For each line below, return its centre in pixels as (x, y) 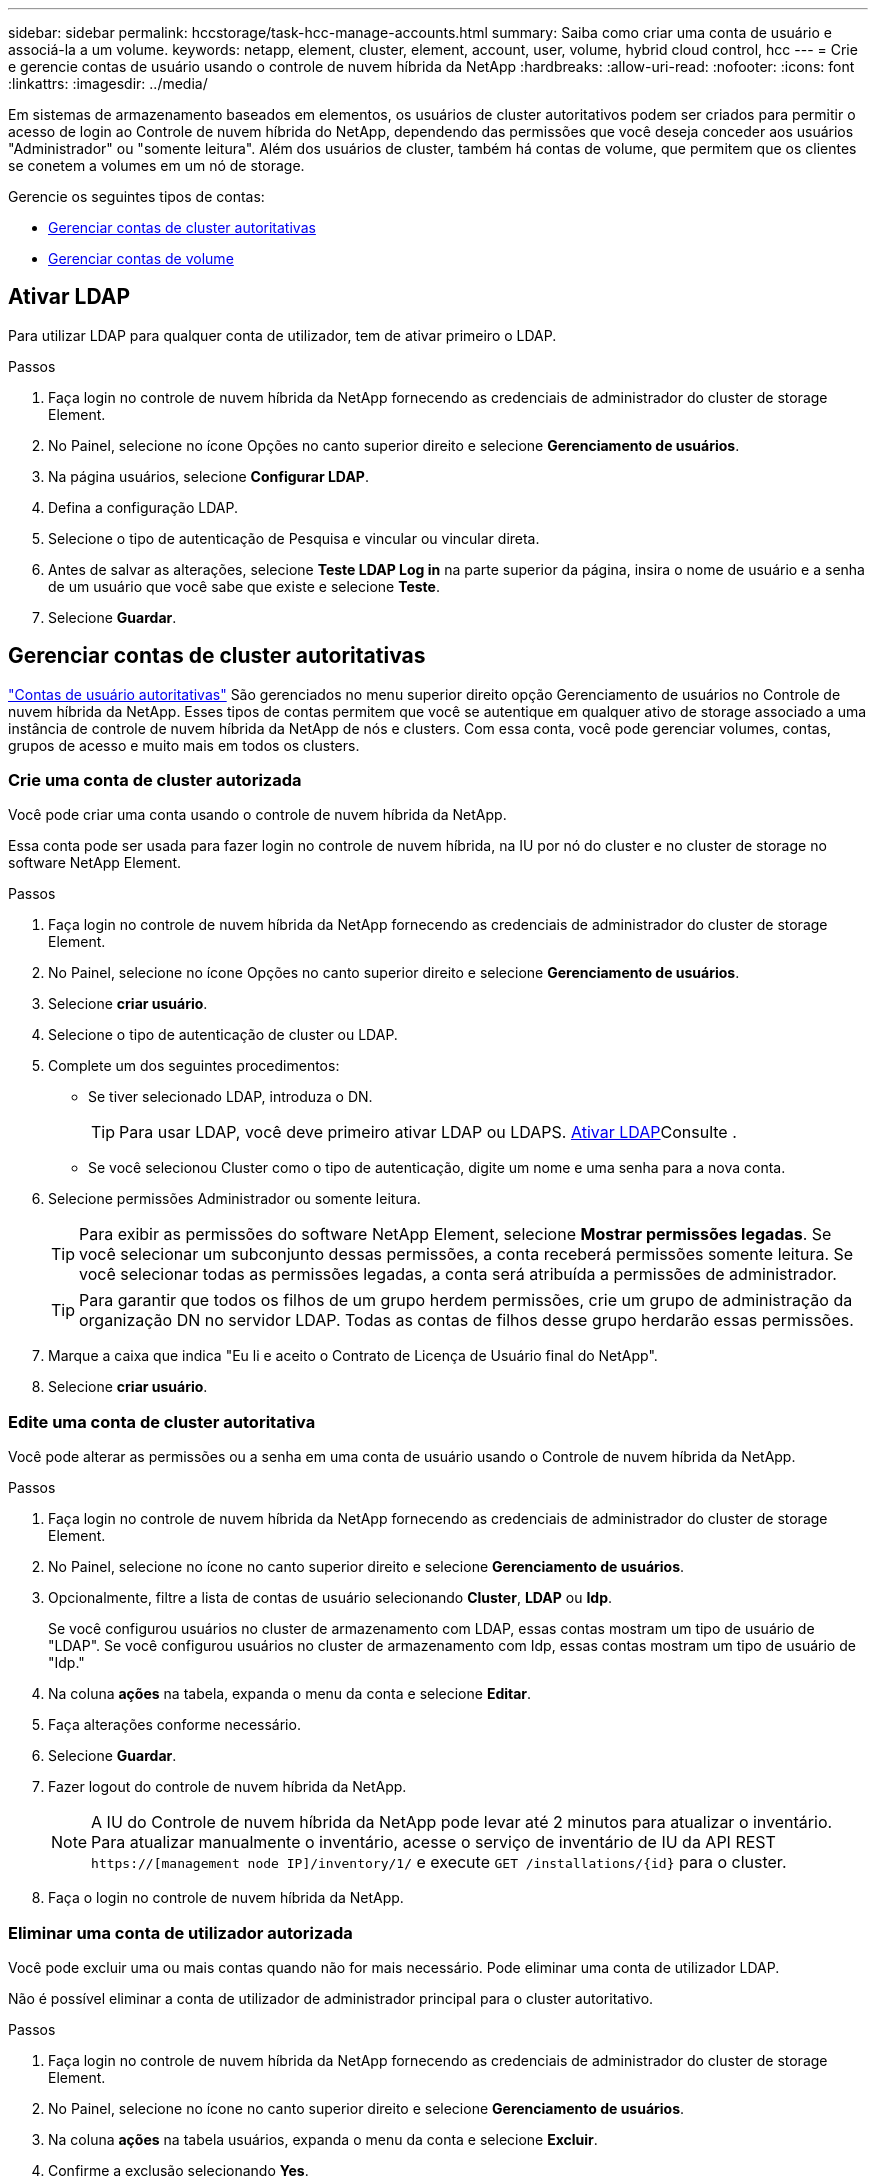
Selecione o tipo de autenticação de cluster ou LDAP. (223, 1035)
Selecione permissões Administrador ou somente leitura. (234, 1199)
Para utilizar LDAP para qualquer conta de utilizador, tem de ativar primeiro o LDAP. (282, 335)
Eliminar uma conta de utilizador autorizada (180, 1932)
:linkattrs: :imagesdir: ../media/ (108, 83)
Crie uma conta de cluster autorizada (155, 780)
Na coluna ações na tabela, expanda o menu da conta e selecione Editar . (290, 1694)
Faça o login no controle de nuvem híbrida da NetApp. (226, 1898)
